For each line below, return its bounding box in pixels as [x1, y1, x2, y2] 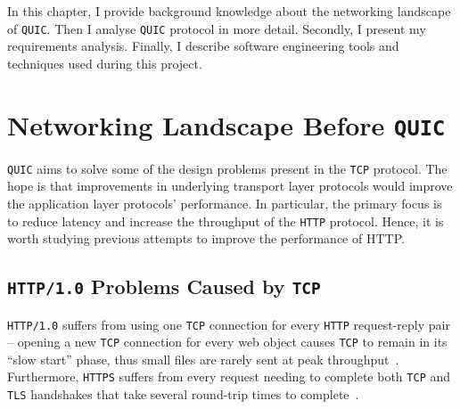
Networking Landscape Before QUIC [7, 106, 446, 143]
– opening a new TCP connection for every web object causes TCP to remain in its [7, 332, 448, 351]
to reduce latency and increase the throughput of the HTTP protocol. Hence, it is [7, 211, 444, 230]
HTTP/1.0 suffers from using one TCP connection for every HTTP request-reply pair [7, 315, 450, 333]
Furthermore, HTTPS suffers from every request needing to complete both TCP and [7, 367, 451, 386]
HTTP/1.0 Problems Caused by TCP [7, 273, 321, 300]
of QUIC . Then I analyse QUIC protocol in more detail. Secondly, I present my [7, 19, 426, 37]
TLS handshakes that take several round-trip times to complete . [7, 385, 359, 404]
